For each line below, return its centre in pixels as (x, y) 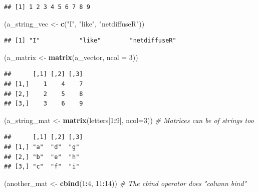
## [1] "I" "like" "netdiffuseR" (90, 41)
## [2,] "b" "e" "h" (42, 157)
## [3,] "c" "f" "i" (42, 167)
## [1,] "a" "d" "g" (42, 147)
